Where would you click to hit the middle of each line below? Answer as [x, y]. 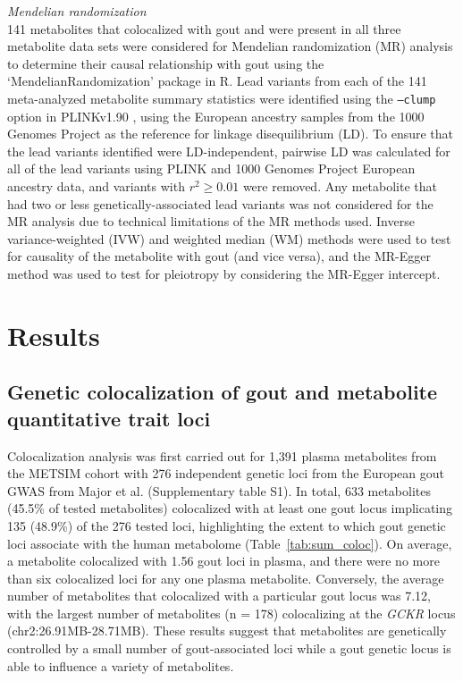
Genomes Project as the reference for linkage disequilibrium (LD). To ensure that [231, 134]
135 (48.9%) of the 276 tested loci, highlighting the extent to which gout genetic [227, 525]
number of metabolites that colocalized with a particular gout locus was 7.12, [219, 596]
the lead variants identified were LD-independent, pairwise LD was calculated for [229, 151]
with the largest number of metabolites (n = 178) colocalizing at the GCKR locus [231, 613]
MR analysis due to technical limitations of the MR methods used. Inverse [211, 221]
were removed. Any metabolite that [340, 186]
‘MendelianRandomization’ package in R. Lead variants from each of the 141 [217, 81]
